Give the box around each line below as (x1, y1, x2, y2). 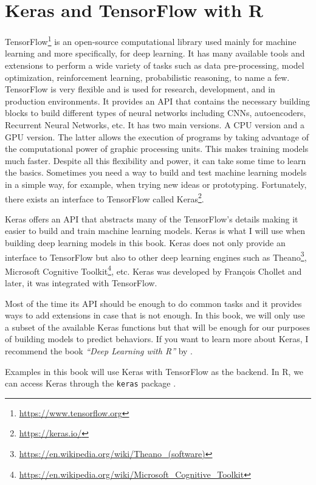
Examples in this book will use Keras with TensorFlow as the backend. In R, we (5, 365, 304, 377)
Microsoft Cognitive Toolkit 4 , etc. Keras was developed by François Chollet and (5, 263, 302, 277)
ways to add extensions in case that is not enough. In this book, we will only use (5, 309, 305, 322)
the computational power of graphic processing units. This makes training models (5, 142, 309, 155)
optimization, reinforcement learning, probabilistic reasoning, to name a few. (5, 71, 290, 83)
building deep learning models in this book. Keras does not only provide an (5, 236, 286, 249)
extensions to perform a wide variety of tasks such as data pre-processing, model (5, 58, 304, 71)
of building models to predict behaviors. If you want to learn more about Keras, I (5, 332, 309, 345)
